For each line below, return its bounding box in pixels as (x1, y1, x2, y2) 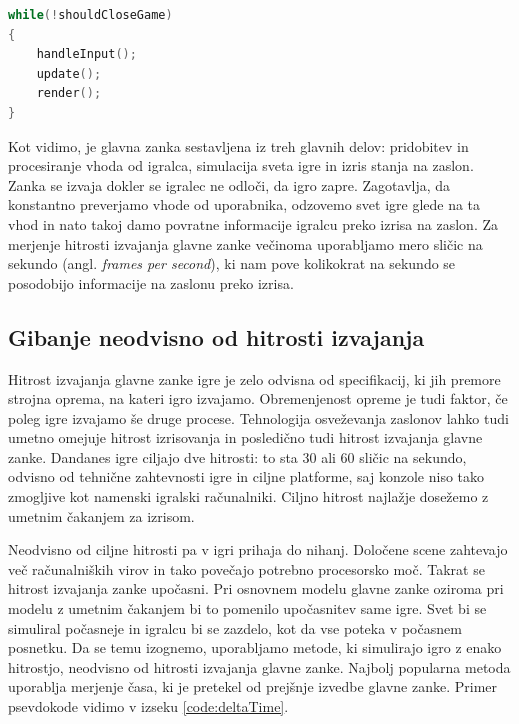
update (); (36, 66, 102, 81)
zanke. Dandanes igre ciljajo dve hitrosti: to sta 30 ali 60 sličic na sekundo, (8, 446, 467, 467)
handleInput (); (36, 47, 137, 62)
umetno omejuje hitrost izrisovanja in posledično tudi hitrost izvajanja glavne (8, 427, 483, 448)
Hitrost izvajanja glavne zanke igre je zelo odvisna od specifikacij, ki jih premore (8, 368, 501, 389)
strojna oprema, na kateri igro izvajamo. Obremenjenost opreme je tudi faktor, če (8, 388, 508, 409)
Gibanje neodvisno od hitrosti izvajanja (8, 321, 425, 352)
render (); (36, 86, 102, 101)
